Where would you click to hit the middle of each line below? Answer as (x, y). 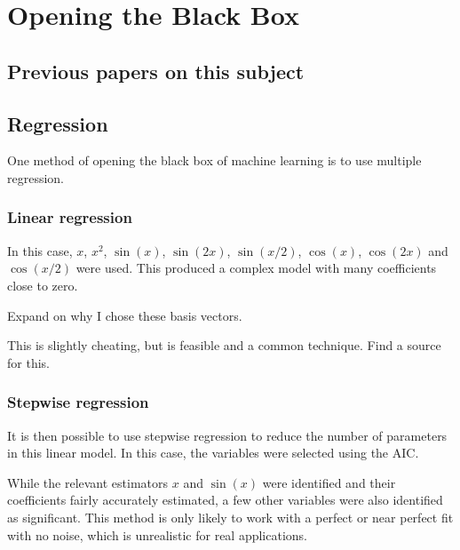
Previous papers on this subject (156, 71)
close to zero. (43, 285)
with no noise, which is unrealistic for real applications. (158, 534)
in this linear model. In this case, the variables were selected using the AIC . (213, 453)
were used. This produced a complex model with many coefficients (256, 268)
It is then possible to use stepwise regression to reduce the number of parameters (227, 435)
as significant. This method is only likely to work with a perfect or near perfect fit (230, 517)
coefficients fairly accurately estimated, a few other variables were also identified (225, 500)
